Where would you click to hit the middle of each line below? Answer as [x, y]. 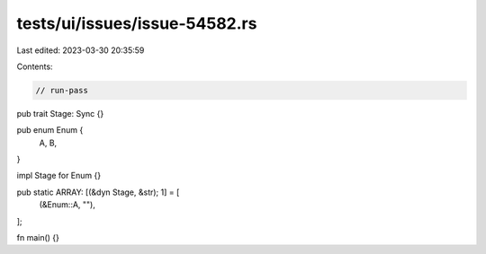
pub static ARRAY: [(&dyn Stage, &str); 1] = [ [98, 192]
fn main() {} [38, 238]
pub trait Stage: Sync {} [60, 113]
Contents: [35, 66]
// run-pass [62, 90]
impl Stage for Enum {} [59, 176]
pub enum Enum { [50, 130]
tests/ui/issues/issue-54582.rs [137, 23]
